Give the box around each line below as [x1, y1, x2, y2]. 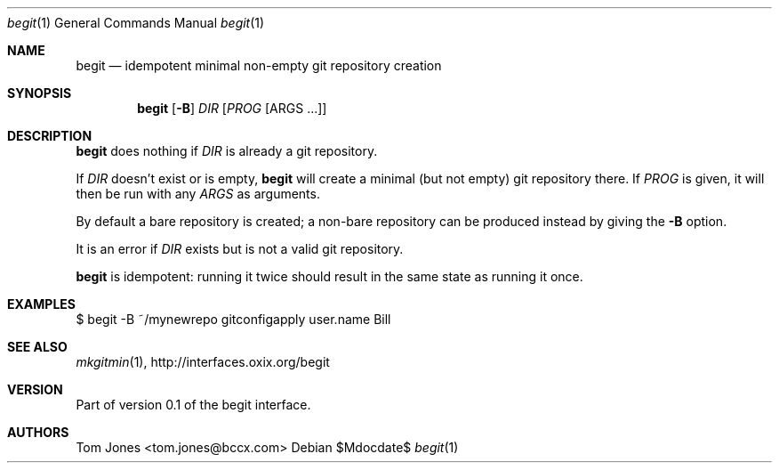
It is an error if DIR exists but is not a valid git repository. [76, 241, 404, 256]
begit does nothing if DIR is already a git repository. [76, 143, 378, 158]
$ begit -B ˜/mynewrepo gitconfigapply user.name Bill [76, 312, 391, 327]
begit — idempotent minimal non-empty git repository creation [76, 58, 442, 73]
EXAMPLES [7, 296, 76, 312]
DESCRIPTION [7, 128, 92, 143]
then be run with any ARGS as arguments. [76, 186, 320, 201]
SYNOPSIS [7, 85, 72, 101]
